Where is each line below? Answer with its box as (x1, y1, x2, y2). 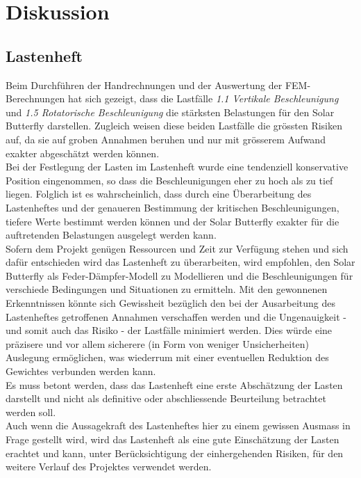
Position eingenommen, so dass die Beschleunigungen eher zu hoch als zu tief (6, 173, 333, 187)
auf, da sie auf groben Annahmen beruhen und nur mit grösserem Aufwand (6, 132, 326, 146)
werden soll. (6, 404, 56, 419)
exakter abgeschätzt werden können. (6, 145, 160, 160)
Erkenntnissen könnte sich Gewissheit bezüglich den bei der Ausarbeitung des (6, 296, 336, 310)
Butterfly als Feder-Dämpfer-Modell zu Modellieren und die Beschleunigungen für (6, 268, 353, 282)
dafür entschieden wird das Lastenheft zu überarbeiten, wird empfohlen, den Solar (6, 255, 355, 269)
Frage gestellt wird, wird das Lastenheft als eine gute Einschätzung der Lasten (6, 432, 339, 447)
